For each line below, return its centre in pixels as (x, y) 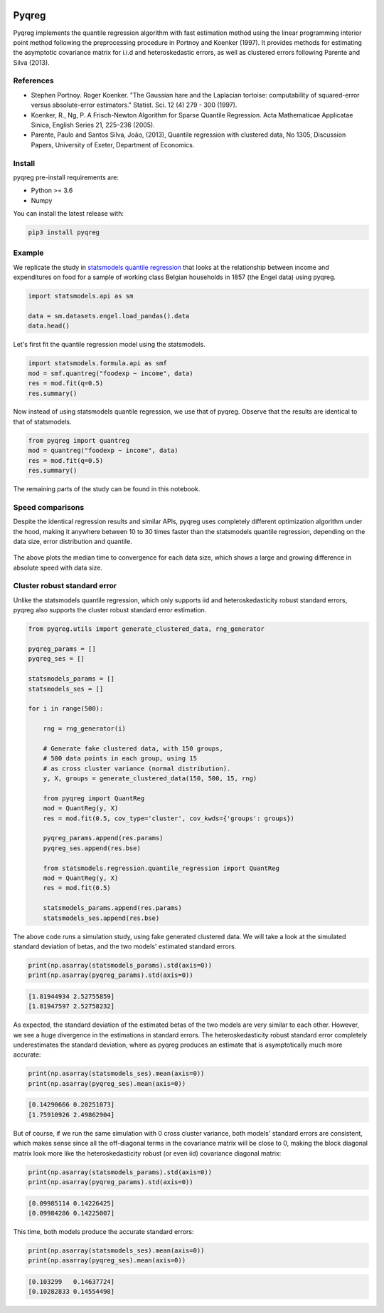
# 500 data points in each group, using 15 (120, 759)
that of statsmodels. (42, 422)
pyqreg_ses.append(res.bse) (92, 848)
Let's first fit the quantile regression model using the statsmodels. (109, 345)
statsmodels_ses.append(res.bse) (101, 918)
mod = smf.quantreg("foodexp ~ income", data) (111, 373)
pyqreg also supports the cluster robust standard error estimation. (110, 610)
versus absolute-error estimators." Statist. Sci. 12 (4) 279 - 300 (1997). (134, 105)
